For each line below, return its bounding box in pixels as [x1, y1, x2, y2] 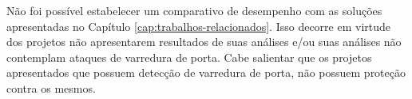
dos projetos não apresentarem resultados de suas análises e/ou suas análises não [6, 33, 402, 50]
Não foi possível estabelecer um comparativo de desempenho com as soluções [6, 2, 382, 18]
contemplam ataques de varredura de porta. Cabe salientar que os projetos [6, 48, 372, 65]
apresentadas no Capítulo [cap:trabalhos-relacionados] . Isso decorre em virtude [6, 17, 391, 34]
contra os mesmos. [6, 79, 96, 96]
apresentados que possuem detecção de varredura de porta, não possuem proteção [6, 64, 406, 81]
